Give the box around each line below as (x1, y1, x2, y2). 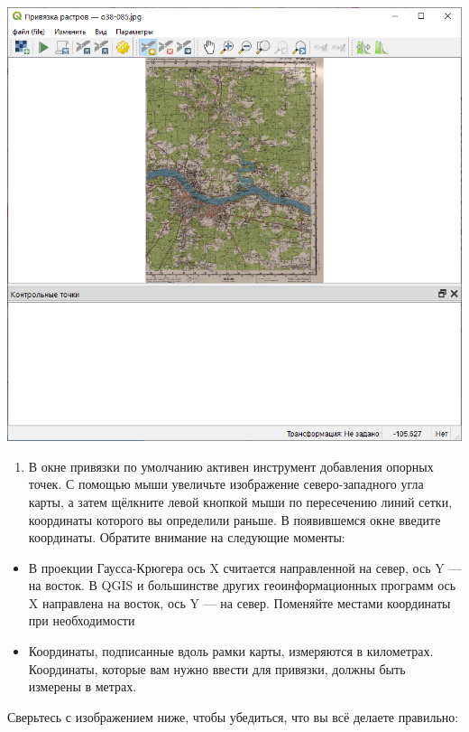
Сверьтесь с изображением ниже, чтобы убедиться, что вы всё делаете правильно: (7, 707, 459, 726)
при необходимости (28, 611, 135, 630)
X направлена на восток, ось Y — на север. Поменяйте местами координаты (28, 593, 451, 612)
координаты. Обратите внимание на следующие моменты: (28, 528, 345, 547)
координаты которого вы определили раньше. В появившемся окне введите (28, 510, 441, 529)
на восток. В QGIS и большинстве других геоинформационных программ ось (28, 576, 456, 595)
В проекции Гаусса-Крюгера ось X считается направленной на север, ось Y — (28, 558, 462, 577)
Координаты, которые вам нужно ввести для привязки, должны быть (28, 659, 406, 678)
